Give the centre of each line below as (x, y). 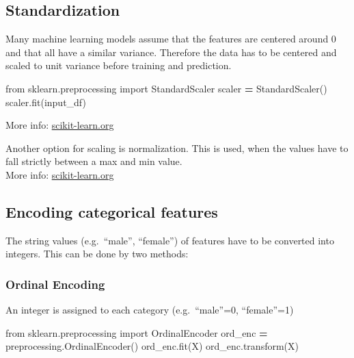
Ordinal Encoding (55, 284)
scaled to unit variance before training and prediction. (119, 65)
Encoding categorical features (112, 211)
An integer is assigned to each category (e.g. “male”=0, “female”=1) (150, 310)
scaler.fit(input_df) (46, 102)
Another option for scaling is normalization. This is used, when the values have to (177, 148)
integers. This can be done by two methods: (97, 254)
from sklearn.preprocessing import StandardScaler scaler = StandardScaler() (166, 88)
